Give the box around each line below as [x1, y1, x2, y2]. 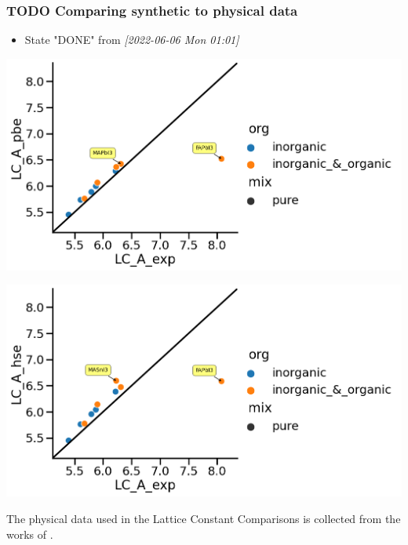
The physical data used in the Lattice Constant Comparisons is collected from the [6, 510, 401, 526]
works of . [6, 525, 53, 542]
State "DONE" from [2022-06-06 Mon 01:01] [24, 31, 239, 48]
